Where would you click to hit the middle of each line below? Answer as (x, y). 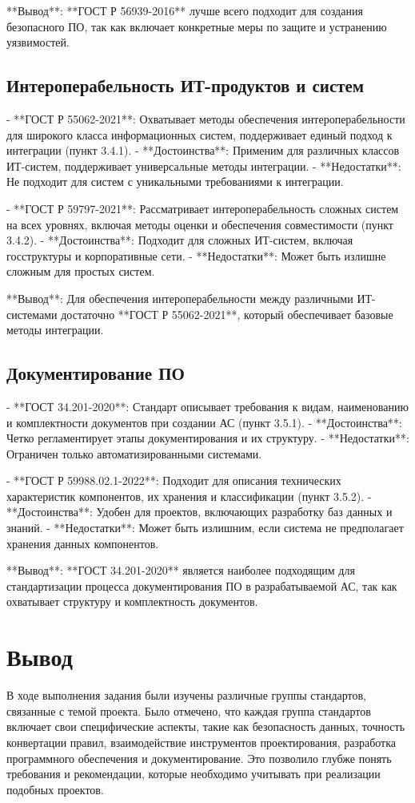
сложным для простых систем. (81, 271)
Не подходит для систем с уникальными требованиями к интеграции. (175, 182)
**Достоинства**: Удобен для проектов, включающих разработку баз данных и (200, 512)
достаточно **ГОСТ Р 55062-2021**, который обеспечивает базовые (227, 314)
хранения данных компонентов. (83, 543)
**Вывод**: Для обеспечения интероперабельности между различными (180, 298)
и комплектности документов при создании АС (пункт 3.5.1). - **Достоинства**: (204, 422)
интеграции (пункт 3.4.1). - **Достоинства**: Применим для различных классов (203, 150)
